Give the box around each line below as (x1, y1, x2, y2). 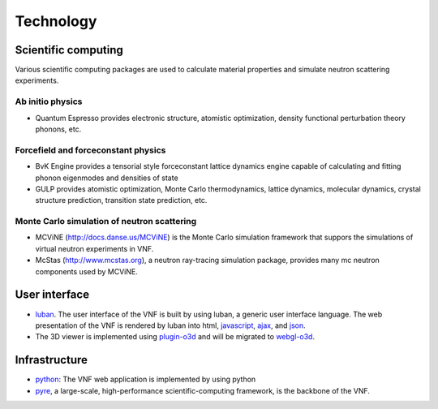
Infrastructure (15, 353, 88, 367)
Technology (15, 12, 97, 30)
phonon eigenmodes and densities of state (35, 173, 178, 183)
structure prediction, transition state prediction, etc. (35, 196, 208, 205)
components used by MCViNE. (35, 266, 138, 276)
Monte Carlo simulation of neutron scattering (15, 216, 197, 227)
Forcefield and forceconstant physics (15, 144, 166, 156)
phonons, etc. (35, 124, 82, 134)
